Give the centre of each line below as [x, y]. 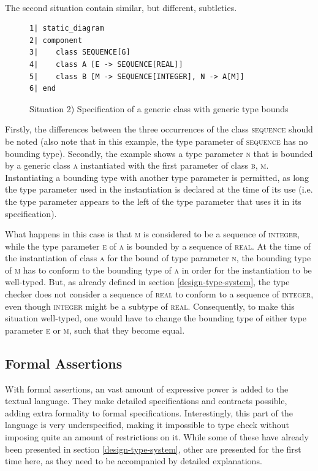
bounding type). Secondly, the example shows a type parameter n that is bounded [159, 153]
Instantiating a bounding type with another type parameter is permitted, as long [157, 177]
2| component [56, 40]
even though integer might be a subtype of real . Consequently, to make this [150, 306]
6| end [43, 89]
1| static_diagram [67, 29]
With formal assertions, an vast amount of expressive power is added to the [147, 389]
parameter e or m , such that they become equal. [95, 330]
